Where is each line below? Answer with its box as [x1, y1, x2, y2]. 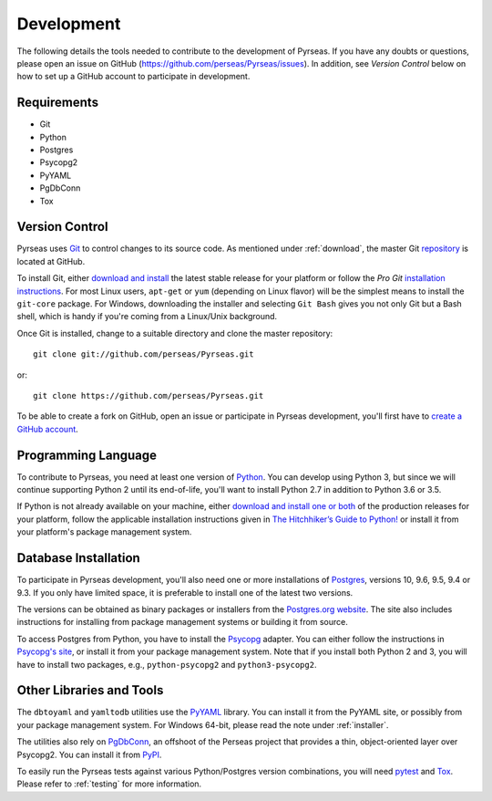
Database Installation [16, 550, 140, 566]
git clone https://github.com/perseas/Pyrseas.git [33, 390, 264, 400]
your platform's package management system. [16, 526, 192, 537]
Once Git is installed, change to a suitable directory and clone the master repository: [16, 328, 333, 338]
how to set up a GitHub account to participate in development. [16, 71, 251, 82]
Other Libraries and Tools [16, 682, 164, 698]
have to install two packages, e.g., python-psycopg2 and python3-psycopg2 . [16, 659, 317, 670]
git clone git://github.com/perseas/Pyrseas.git [33, 349, 254, 359]
